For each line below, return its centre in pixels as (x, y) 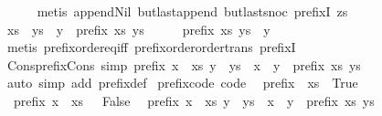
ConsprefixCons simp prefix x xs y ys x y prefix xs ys (184, 64)
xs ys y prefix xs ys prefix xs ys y (138, 29)
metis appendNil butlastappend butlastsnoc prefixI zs (192, 11)
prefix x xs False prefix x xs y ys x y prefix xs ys (194, 100)
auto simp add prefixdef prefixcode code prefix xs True (182, 83)
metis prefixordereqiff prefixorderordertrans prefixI (151, 47)
